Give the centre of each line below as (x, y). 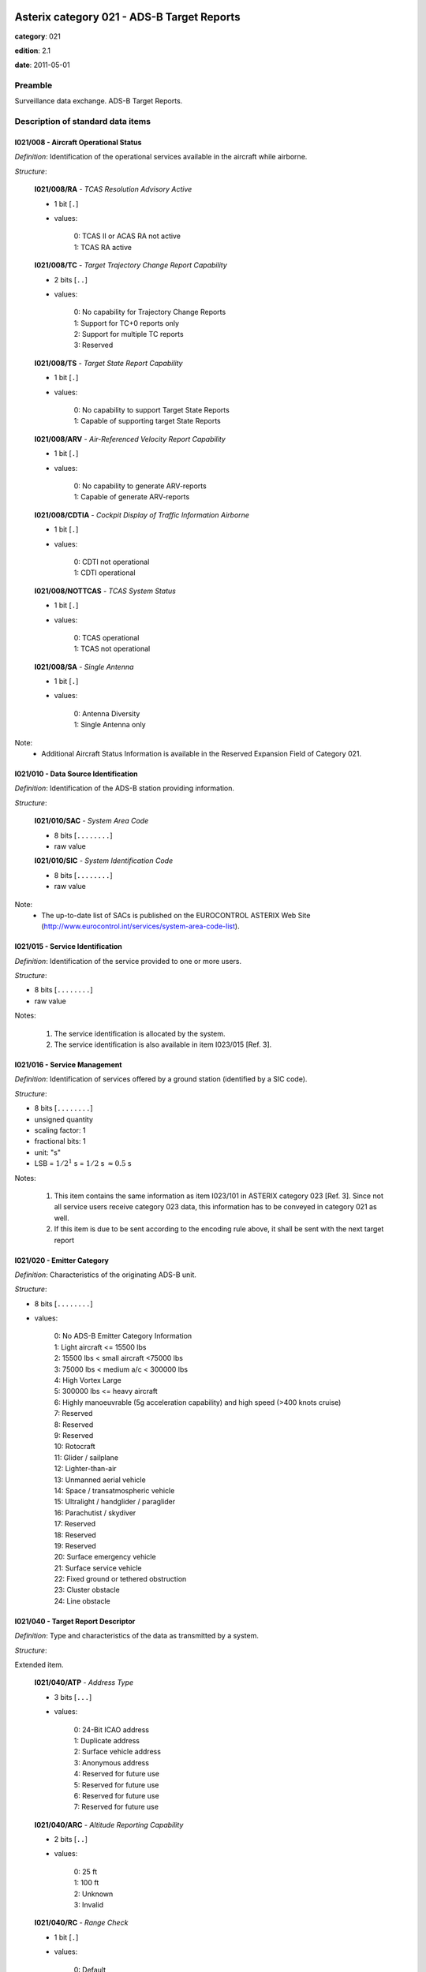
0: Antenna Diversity (107, 713)
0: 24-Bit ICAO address (112, 1729)
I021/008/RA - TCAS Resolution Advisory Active (113, 189)
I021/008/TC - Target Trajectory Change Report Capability (131, 265)
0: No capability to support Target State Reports (152, 410)
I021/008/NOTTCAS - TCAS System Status (105, 591)
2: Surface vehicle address (118, 1752)
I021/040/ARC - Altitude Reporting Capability (109, 1824)
